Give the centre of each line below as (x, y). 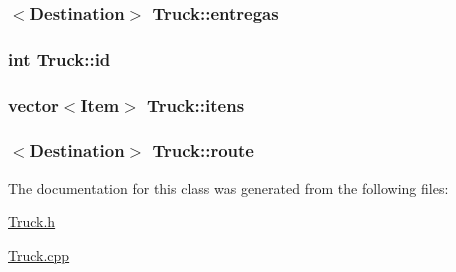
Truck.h (32, 221)
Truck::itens (196, 104)
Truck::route (203, 150)
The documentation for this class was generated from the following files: (228, 187)
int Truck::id (59, 58)
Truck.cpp (39, 254)
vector (33, 104)
